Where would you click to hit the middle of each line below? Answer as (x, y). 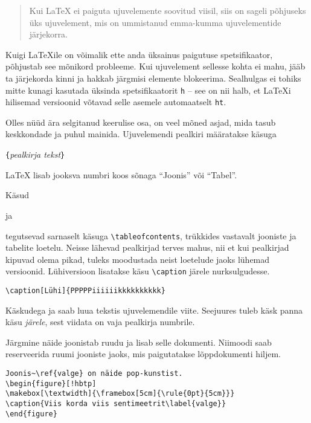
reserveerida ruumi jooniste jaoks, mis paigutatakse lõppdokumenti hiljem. (143, 354)
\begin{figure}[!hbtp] (51, 383)
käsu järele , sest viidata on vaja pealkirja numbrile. (100, 322)
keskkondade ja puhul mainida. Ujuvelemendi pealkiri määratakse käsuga (141, 134)
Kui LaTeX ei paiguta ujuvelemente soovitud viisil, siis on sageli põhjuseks (168, 10)
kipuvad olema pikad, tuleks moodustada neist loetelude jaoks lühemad (138, 259)
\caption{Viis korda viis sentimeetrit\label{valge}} (116, 404)
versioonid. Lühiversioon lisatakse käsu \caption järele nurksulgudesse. (138, 271)
